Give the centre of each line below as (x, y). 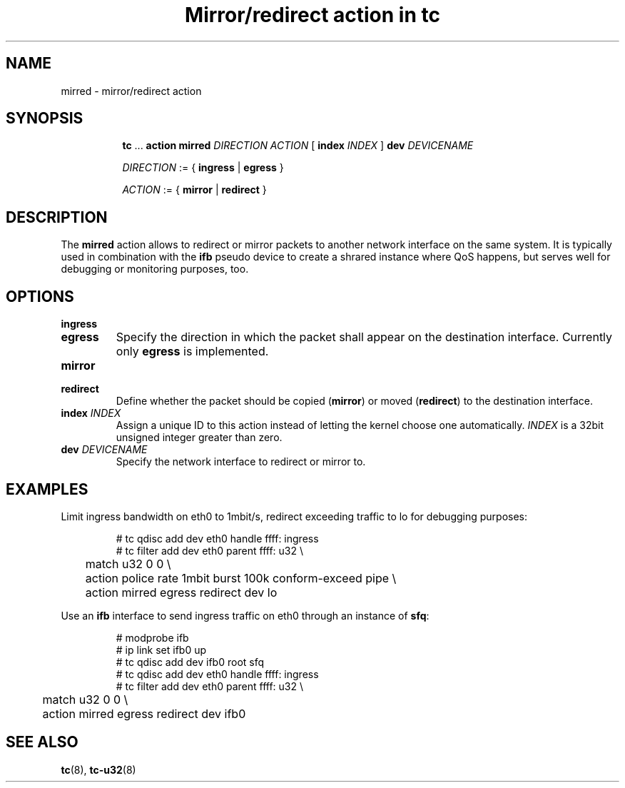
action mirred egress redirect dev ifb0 (144, 713)
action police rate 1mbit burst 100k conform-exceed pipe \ (241, 578)
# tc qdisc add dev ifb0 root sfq (190, 662)
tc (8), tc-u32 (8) (98, 769)
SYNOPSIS (45, 118)
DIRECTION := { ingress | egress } (203, 168)
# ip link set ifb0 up (161, 650)
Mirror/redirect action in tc (312, 15)
